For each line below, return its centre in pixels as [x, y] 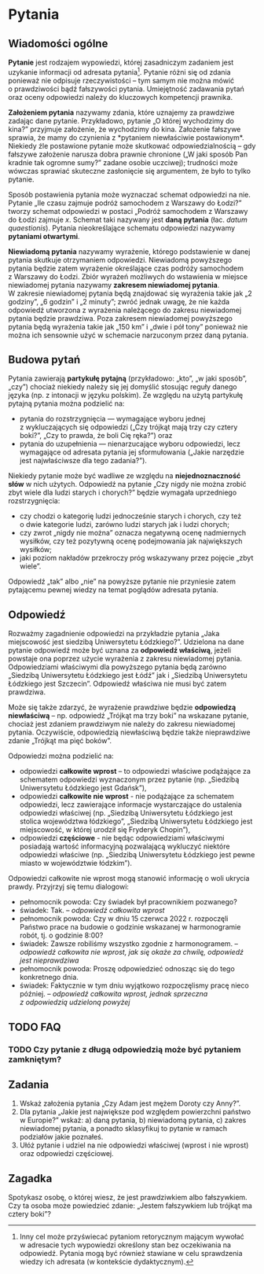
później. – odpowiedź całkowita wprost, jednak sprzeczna [114, 994]
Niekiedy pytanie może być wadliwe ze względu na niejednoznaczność [125, 476]
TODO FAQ [35, 1027]
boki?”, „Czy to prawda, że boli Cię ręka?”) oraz [96, 436]
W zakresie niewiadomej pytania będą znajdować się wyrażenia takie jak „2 [130, 293]
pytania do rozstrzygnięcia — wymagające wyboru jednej [112, 419]
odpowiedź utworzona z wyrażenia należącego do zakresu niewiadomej [125, 310]
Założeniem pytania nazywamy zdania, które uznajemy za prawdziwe [121, 112]
